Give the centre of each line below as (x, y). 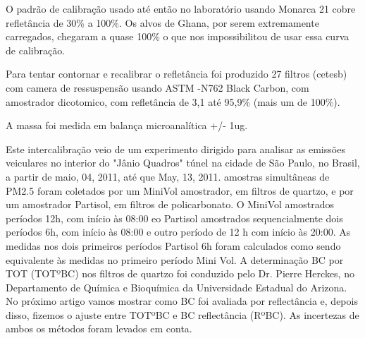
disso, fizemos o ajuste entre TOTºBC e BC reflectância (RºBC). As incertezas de (182, 314)
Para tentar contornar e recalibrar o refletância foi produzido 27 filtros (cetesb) (177, 74)
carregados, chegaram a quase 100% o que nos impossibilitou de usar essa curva (178, 36)
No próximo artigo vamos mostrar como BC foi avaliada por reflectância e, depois (182, 301)
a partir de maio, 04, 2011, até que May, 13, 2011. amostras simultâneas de (168, 176)
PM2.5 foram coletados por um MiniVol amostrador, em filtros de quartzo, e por (180, 190)
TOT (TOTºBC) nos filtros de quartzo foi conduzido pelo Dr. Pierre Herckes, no (180, 273)
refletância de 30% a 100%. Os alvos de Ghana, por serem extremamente (162, 22)
